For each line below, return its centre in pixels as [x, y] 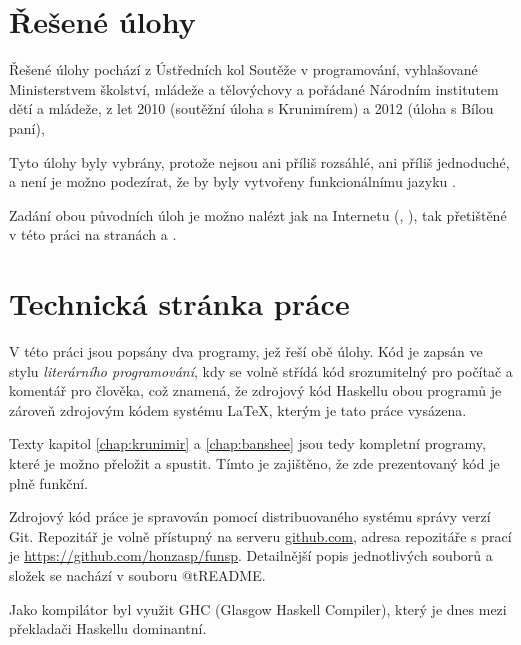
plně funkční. [48, 482]
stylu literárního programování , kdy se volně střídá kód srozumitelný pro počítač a [261, 370]
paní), [27, 127]
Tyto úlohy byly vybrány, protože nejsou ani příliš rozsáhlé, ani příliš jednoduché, [259, 161]
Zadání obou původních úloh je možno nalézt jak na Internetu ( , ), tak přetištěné [258, 214]
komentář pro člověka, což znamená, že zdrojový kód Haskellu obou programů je [255, 390]
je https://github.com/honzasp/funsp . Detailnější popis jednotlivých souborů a [251, 555]
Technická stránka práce [179, 303]
